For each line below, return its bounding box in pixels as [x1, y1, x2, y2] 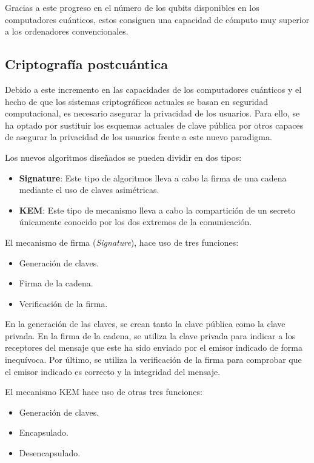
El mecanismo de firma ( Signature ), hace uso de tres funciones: [5, 235, 239, 248]
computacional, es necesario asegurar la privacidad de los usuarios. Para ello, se [5, 107, 300, 120]
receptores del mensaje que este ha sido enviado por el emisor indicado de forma [5, 341, 302, 354]
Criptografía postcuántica [5, 55, 168, 73]
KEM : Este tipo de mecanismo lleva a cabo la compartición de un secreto [19, 203, 296, 216]
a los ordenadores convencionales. [5, 25, 129, 38]
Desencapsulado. [19, 447, 81, 459]
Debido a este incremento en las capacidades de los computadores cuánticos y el [5, 83, 302, 95]
